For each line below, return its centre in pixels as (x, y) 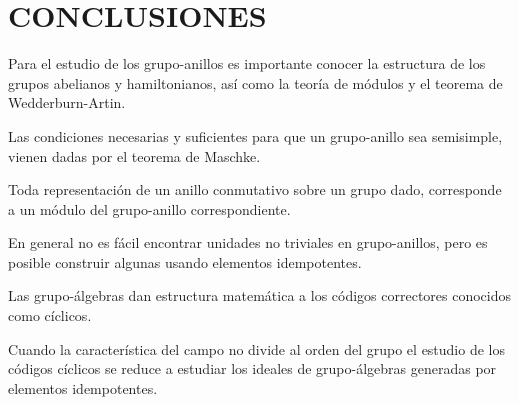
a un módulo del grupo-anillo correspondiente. (149, 208)
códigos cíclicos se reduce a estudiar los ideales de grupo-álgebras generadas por (252, 368)
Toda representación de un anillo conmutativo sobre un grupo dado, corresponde (255, 189)
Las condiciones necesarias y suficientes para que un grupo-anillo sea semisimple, (255, 135)
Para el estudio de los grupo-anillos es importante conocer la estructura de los (247, 63)
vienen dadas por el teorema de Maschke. (134, 155)
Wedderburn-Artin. (67, 102)
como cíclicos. (50, 315)
